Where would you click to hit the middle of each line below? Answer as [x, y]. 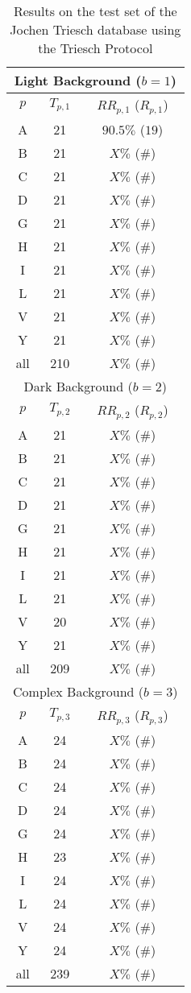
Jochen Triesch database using [95, 29]
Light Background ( [78, 80]
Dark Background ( [78, 386]
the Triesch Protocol [95, 48]
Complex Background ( [79, 691]
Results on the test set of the [95, 11]
